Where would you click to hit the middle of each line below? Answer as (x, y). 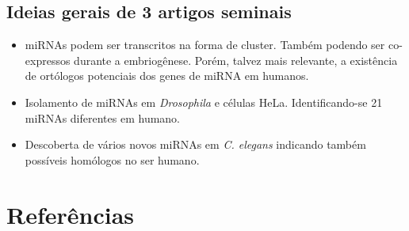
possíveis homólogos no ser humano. (112, 159)
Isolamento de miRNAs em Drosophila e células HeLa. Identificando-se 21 (204, 102)
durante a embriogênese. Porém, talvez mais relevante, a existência (236, 60)
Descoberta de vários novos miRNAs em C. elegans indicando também (195, 144)
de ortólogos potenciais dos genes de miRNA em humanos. (167, 76)
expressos (48, 60)
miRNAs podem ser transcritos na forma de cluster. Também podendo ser (205, 45)
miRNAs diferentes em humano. (102, 117)
